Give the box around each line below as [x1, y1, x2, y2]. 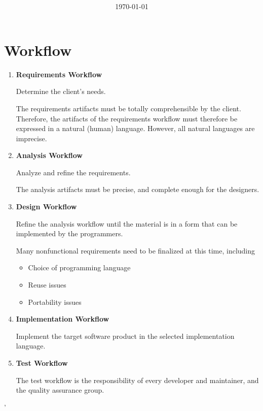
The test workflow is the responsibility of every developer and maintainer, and [16, 374, 259, 385]
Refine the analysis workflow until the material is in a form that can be [16, 218, 238, 229]
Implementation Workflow [16, 313, 109, 324]
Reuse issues [28, 279, 66, 290]
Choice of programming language [28, 262, 131, 273]
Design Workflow [16, 201, 77, 212]
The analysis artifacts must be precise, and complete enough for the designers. [16, 184, 259, 195]
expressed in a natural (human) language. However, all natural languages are [16, 123, 255, 134]
